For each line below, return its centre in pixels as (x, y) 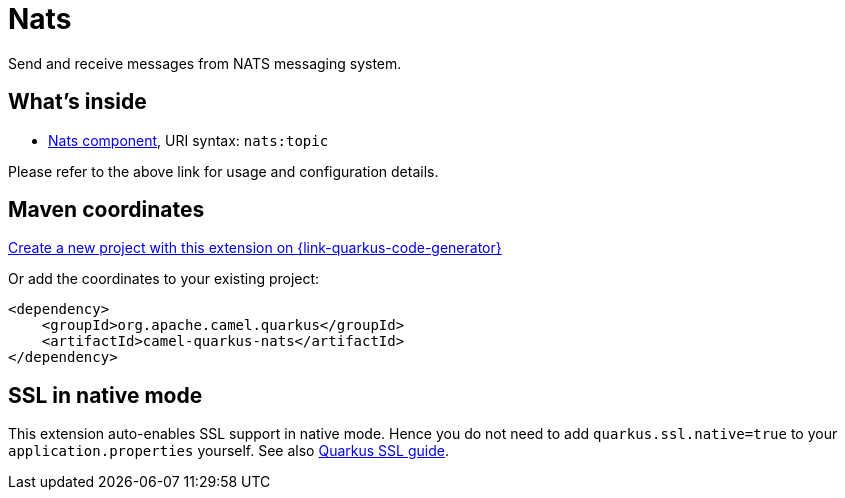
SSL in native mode (105, 395)
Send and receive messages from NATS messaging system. (205, 63)
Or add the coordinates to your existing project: (164, 279)
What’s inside (77, 102)
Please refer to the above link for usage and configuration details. (223, 171)
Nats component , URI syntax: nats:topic (188, 140)
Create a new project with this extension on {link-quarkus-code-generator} (255, 248)
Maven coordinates (106, 210)
